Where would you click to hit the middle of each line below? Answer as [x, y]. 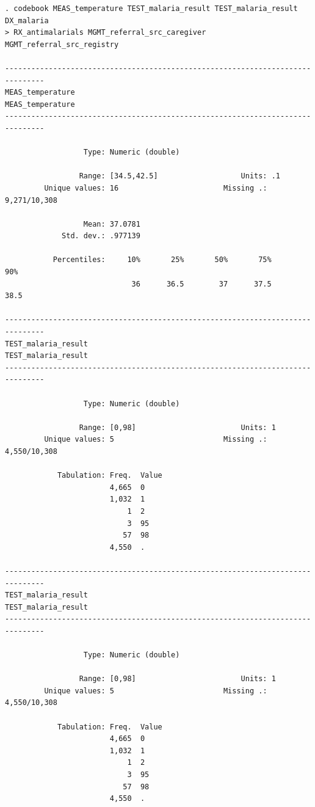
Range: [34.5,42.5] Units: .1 [180, 176]
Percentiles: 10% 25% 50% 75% [162, 260]
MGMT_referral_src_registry [62, 44]
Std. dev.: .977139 [101, 236]
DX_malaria [27, 20]
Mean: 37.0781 [112, 224]
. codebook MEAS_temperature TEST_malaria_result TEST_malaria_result [151, 9]
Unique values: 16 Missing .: [156, 188]
